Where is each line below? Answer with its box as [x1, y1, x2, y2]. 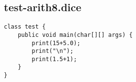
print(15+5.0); [32, 39, 81, 47]
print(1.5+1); [32, 55, 77, 63]
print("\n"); [32, 48, 74, 55]
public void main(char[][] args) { [17, 31, 133, 38]
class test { [4, 23, 46, 31]
